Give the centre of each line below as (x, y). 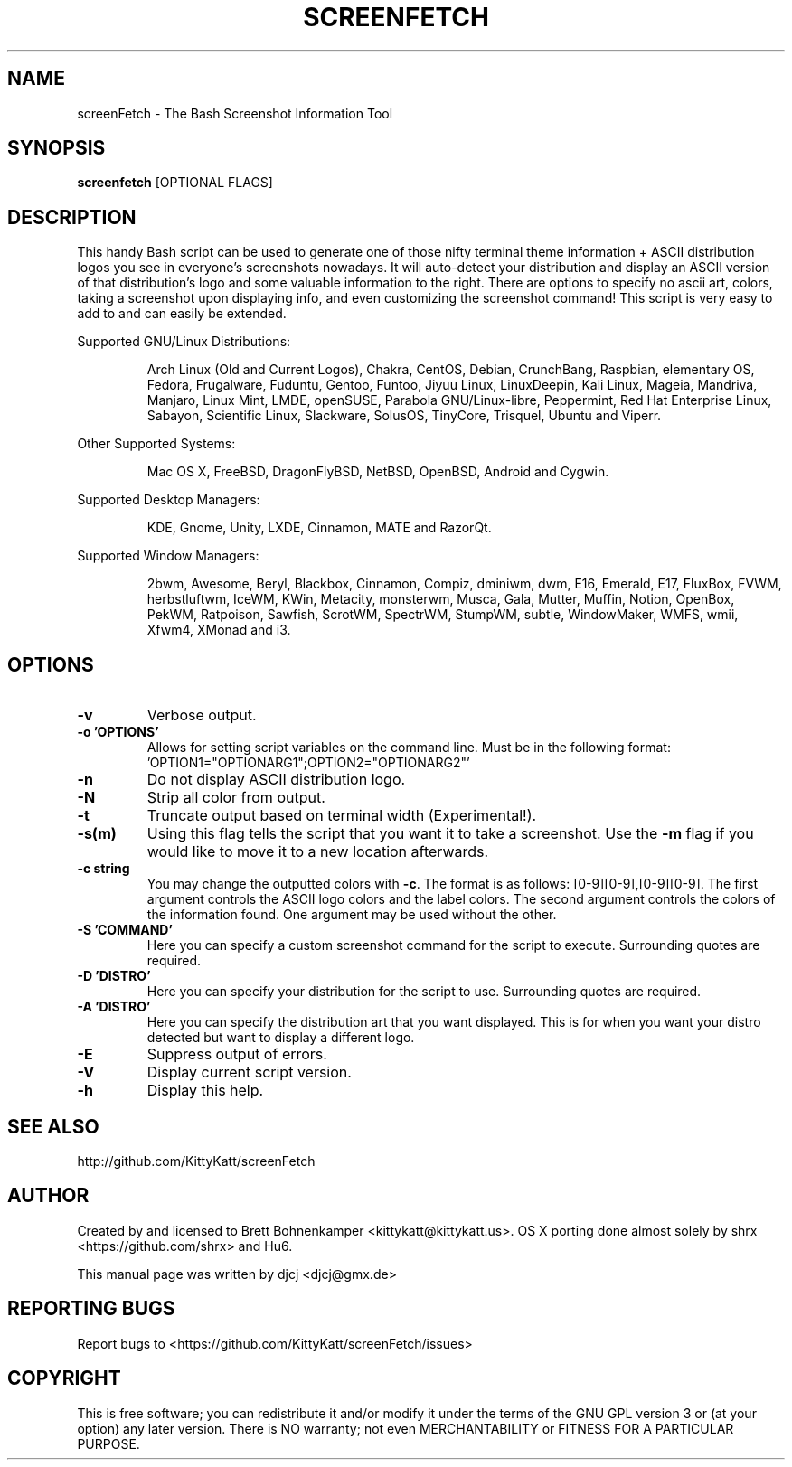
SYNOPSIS (57, 148)
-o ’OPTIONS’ (118, 732)
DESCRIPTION (72, 217)
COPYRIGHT (64, 1378)
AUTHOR (48, 1196)
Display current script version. (249, 1072)
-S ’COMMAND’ (125, 930)
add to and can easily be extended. (182, 314)
